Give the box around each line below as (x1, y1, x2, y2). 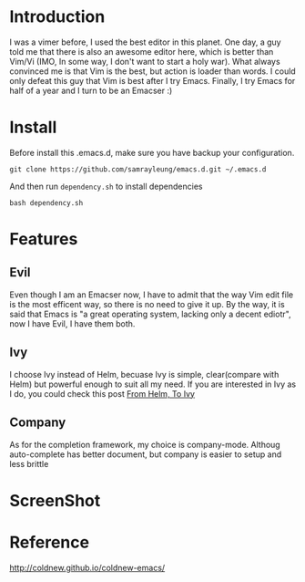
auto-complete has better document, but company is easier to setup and (9, 449, 282, 460)
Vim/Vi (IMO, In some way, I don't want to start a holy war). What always (9, 56, 280, 67)
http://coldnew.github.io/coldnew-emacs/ (9, 562, 166, 573)
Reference (9, 532, 89, 553)
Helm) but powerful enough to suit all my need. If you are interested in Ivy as (9, 379, 297, 390)
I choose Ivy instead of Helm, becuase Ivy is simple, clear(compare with (9, 369, 280, 379)
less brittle (9, 458, 49, 469)
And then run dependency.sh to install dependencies (9, 181, 203, 192)
